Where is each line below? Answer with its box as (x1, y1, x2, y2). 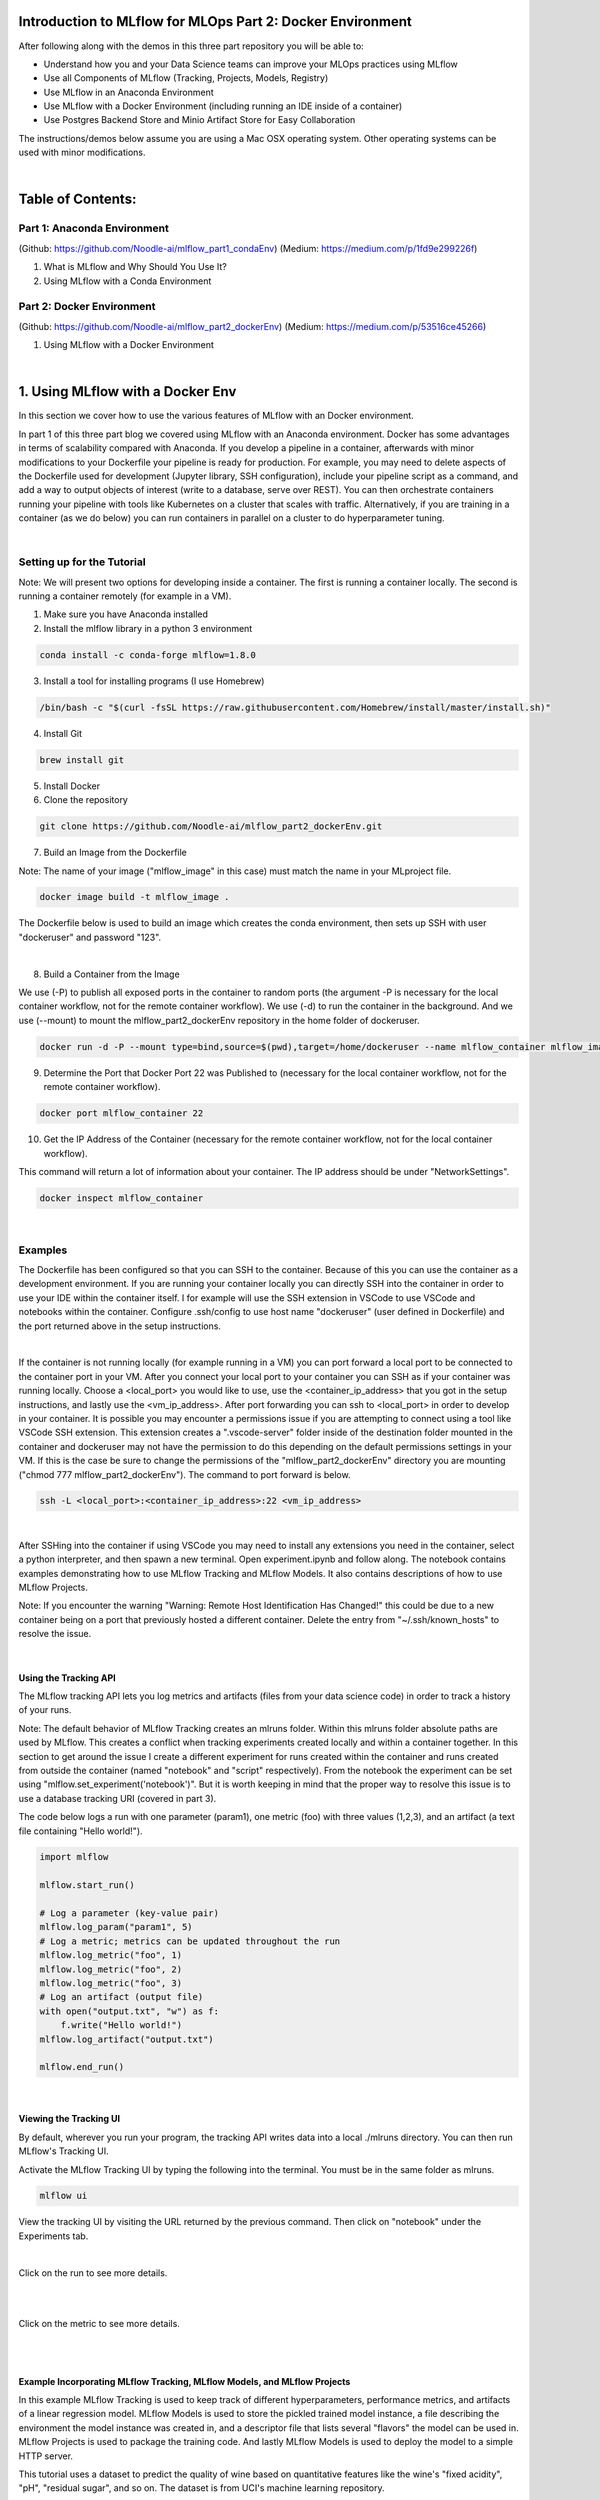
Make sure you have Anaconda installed (43, 608, 209, 620)
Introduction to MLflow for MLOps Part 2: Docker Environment (18, 13, 412, 30)
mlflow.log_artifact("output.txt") (39, 2033, 214, 2045)
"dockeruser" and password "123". (18, 931, 162, 943)
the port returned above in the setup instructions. (18, 1320, 222, 1332)
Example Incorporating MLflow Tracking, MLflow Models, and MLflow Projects (18, 2375, 351, 2387)
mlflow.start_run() (39, 1880, 135, 1891)
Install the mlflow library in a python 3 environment (43, 622, 253, 634)
